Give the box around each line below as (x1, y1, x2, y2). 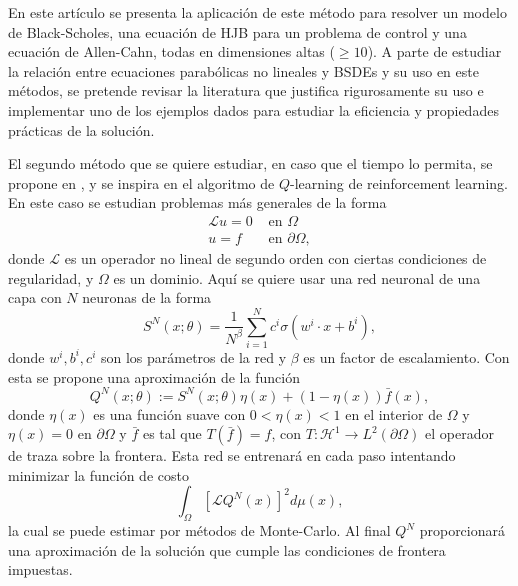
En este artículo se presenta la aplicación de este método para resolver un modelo (8, 2, 507, 22)
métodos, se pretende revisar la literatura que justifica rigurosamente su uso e (8, 80, 484, 101)
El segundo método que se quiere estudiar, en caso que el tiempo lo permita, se (8, 153, 493, 174)
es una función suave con (93, 403, 246, 424)
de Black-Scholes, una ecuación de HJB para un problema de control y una (8, 21, 467, 42)
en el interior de (345, 403, 443, 424)
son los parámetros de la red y (100, 346, 287, 367)
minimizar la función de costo (8, 464, 189, 485)
